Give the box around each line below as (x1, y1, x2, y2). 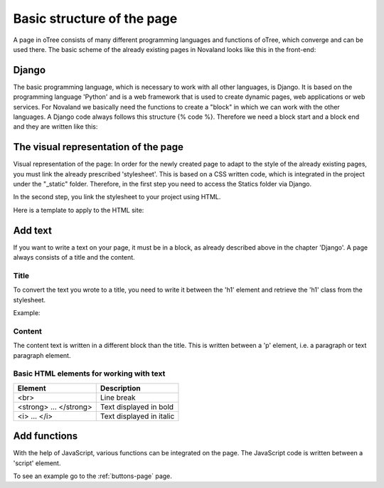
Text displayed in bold (100, 402, 174, 412)
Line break (100, 392, 136, 402)
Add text (13, 224, 53, 236)
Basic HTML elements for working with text (13, 368, 166, 378)
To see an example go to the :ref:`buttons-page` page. (13, 472, 172, 480)
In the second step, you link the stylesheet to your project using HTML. (13, 193, 221, 201)
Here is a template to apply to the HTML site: (13, 206, 144, 214)
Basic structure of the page (13, 11, 178, 26)
